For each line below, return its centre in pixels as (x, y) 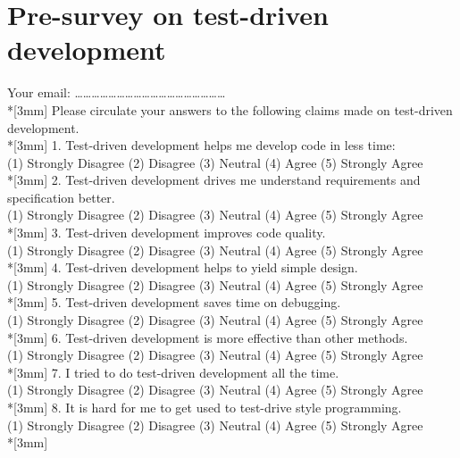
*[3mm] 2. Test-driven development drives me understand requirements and (214, 180)
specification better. (61, 197)
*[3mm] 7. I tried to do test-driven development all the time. (173, 372)
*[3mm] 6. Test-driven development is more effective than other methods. (208, 337)
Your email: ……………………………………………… (117, 92)
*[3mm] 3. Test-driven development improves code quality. (167, 233)
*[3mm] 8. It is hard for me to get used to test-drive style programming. (205, 407)
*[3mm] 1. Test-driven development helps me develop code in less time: (201, 145)
